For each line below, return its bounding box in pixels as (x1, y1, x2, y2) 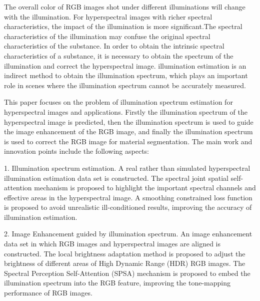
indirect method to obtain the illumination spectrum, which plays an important (4, 70, 248, 81)
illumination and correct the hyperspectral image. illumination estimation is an (4, 60, 246, 71)
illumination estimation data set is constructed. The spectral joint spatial (4, 172, 228, 183)
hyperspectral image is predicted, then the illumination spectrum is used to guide (4, 116, 253, 127)
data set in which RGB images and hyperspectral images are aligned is (4, 238, 221, 249)
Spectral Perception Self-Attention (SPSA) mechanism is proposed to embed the (4, 267, 250, 278)
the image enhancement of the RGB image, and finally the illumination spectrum (4, 126, 253, 137)
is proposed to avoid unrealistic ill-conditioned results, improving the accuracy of (4, 202, 252, 212)
